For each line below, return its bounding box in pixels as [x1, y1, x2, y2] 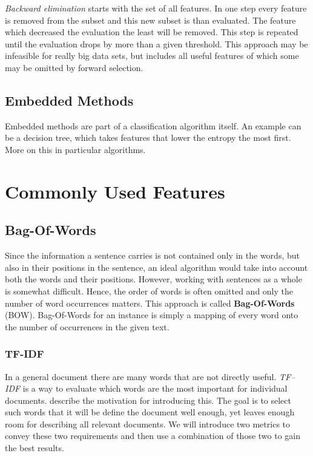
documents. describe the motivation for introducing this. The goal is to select [5, 393, 291, 406]
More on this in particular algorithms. [5, 143, 146, 155]
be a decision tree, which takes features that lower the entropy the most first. [5, 131, 291, 144]
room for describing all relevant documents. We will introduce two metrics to [5, 417, 291, 430]
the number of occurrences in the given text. [5, 320, 170, 333]
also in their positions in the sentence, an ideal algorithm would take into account [5, 260, 308, 273]
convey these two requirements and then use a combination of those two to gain [5, 429, 300, 442]
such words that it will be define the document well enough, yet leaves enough [5, 406, 295, 418]
